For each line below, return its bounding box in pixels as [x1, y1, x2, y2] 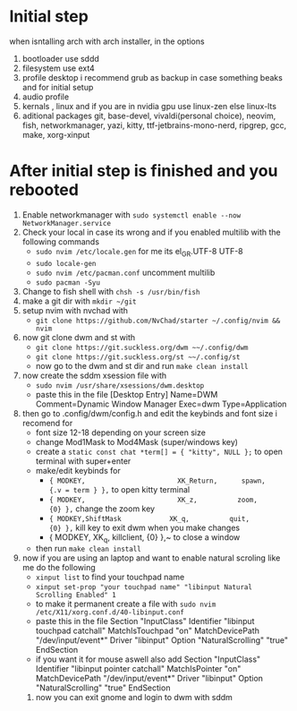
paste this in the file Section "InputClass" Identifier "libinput [35, 616, 255, 627]
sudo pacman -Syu [35, 278, 101, 287]
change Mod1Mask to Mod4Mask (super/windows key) [35, 436, 239, 447]
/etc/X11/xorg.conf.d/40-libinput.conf [35, 608, 185, 617]
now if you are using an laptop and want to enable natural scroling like [21, 553, 281, 563]
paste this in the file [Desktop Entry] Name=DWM [35, 389, 218, 399]
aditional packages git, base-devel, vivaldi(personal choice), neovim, [21, 110, 276, 121]
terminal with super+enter [35, 455, 132, 467]
